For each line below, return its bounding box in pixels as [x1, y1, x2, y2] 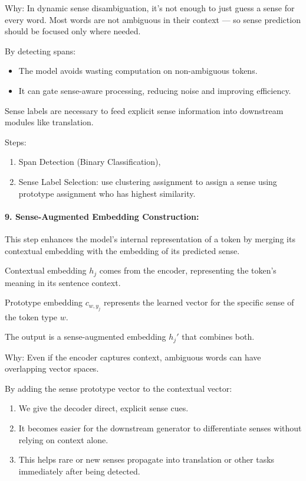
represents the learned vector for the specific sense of [103, 296, 294, 308]
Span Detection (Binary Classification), [18, 155, 161, 168]
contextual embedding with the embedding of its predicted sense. [5, 244, 240, 256]
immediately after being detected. [18, 464, 140, 477]
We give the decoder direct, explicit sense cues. [18, 402, 189, 414]
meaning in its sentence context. [5, 276, 121, 288]
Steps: [5, 135, 27, 148]
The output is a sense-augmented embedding [5, 330, 166, 343]
